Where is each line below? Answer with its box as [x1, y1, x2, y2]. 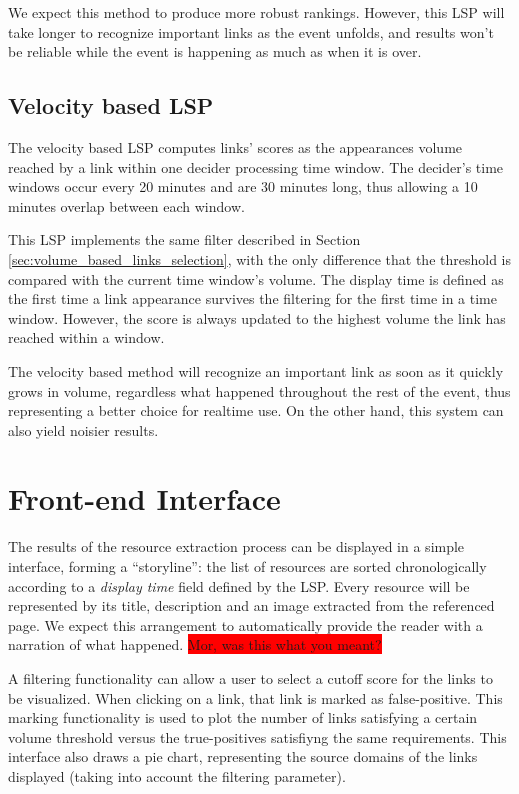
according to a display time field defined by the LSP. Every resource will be [8, 575, 470, 596]
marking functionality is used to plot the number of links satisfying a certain [8, 707, 478, 728]
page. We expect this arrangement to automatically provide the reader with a [8, 614, 483, 635]
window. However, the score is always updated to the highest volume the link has [8, 307, 506, 328]
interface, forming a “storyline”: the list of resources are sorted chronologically [8, 556, 487, 577]
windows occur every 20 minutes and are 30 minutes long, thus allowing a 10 [8, 176, 478, 197]
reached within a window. [8, 327, 165, 348]
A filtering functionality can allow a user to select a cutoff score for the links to [8, 667, 493, 688]
